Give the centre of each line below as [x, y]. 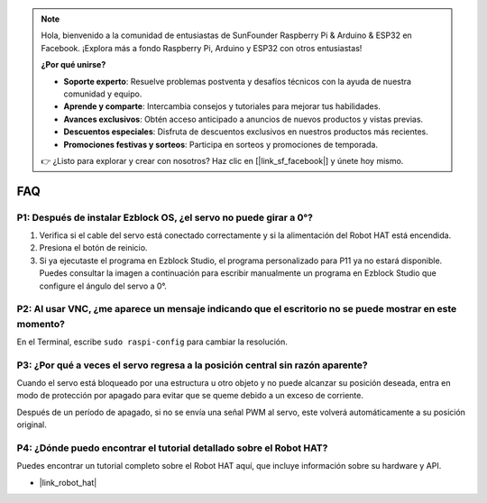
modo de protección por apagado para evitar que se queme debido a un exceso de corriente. [190, 396]
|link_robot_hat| [68, 482]
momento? [41, 324]
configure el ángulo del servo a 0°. [103, 286]
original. [32, 425]
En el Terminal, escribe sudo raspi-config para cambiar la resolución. [152, 342]
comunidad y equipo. [103, 94]
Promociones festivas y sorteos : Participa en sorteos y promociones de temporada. [221, 144]
